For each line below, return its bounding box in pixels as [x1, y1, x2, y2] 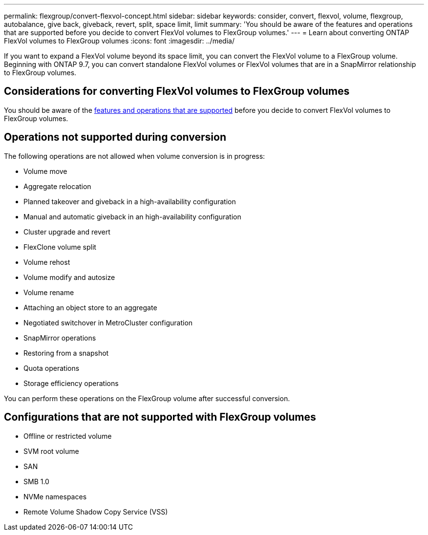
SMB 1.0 [23, 477, 49, 486]
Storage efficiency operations [23, 379, 119, 387]
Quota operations [23, 364, 80, 372]
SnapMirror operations [23, 333, 96, 342]
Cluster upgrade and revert [23, 227, 110, 236]
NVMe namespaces [23, 492, 87, 501]
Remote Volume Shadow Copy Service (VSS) [23, 507, 168, 516]
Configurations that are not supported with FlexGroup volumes [4, 411, 316, 424]
